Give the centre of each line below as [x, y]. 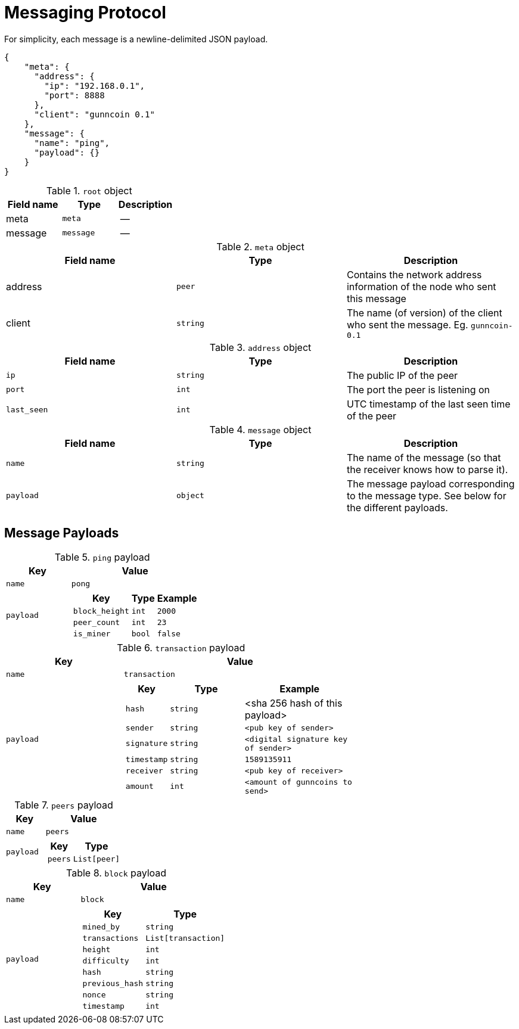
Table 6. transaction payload [181, 647]
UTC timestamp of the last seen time [428, 404]
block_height [101, 611]
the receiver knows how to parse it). [427, 469]
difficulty [106, 960]
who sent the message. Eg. [407, 324]
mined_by [101, 927]
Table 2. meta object [260, 246]
